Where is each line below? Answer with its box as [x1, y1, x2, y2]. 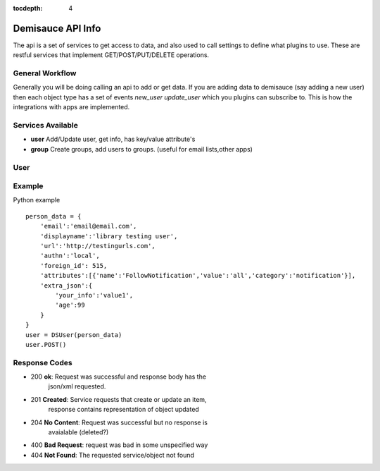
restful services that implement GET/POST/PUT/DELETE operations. [13, 51, 210, 59]
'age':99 [55, 301, 85, 310]
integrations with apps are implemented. [13, 103, 130, 111]
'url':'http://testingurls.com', [39, 242, 156, 250]
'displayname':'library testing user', [39, 232, 178, 240]
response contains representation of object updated [48, 405, 200, 414]
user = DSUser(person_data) [25, 331, 122, 338]
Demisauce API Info [13, 22, 101, 35]
